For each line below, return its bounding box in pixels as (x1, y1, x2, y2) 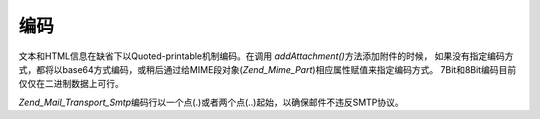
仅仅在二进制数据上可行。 (18, 78, 124, 90)
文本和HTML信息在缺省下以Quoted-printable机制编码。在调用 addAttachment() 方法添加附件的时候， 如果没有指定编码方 (18, 50, 514, 62)
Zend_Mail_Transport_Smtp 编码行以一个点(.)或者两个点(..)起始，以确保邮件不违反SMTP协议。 (18, 96, 404, 108)
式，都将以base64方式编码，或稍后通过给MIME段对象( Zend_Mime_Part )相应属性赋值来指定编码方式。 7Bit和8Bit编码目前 (18, 63, 517, 75)
